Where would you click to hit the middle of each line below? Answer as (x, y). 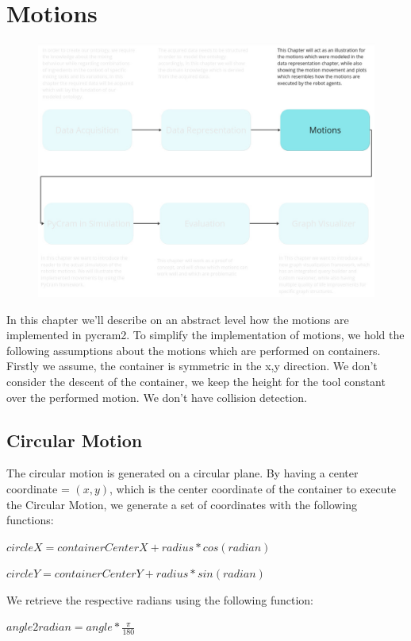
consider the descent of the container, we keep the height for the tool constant (196, 381)
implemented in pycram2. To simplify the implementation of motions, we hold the (205, 335)
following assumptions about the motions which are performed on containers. (194, 350)
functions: (30, 520)
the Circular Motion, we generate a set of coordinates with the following (182, 504)
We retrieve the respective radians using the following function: (160, 599)
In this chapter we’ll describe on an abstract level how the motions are (178, 319)
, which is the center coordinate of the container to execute (253, 488)
